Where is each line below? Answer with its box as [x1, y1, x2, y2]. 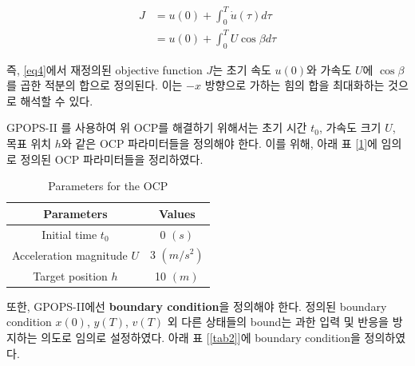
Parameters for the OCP [48, 177, 168, 194]
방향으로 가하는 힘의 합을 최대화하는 [204, 77, 385, 93]
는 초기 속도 [212, 61, 271, 78]
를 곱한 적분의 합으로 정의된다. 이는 [6, 77, 183, 93]
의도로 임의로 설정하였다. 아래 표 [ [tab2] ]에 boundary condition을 [41, 329, 361, 346]
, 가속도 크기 [318, 119, 381, 136]
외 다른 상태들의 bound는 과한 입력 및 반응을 [167, 313, 389, 330]
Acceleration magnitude [12, 246, 128, 263]
